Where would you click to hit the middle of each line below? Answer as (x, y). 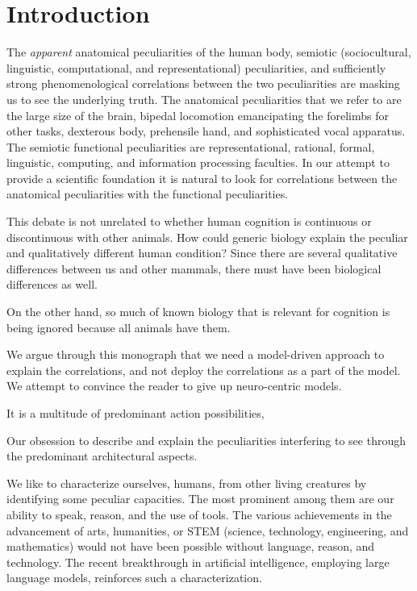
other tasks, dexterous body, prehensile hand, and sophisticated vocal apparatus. (206, 131)
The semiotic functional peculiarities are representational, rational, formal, (191, 146)
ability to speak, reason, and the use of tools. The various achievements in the (199, 514)
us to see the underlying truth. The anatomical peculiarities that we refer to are (204, 99)
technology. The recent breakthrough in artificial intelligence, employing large (198, 562)
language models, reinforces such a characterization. (134, 578)
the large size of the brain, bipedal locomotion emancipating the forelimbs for (198, 115)
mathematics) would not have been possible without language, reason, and (191, 546)
